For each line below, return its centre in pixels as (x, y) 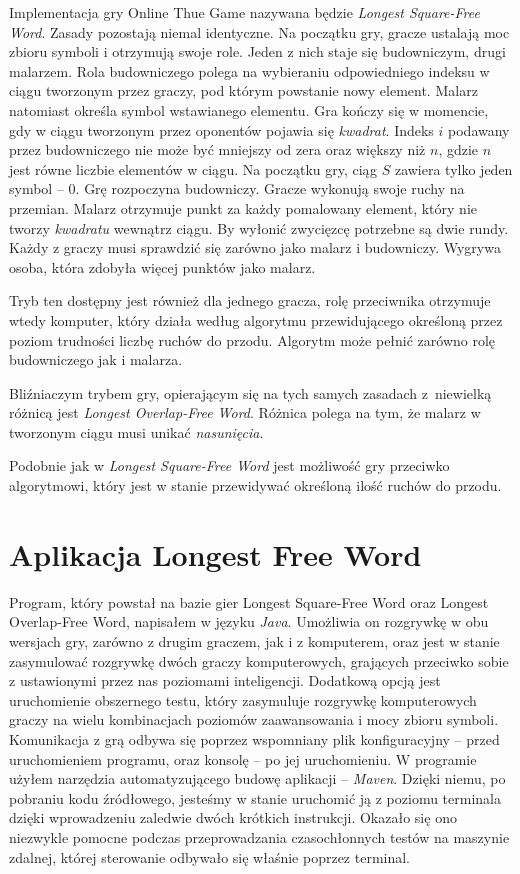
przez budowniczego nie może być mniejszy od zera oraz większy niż (217, 149)
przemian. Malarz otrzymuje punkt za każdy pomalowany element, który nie (243, 207)
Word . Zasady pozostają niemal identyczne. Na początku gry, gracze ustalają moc (259, 31)
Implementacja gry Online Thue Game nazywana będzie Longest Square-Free (244, 12)
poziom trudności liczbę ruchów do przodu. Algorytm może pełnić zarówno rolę (252, 339)
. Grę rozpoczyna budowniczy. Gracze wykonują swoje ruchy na (270, 188)
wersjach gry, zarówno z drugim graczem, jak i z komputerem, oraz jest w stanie (254, 640)
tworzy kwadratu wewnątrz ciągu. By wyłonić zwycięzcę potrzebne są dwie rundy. (259, 227)
